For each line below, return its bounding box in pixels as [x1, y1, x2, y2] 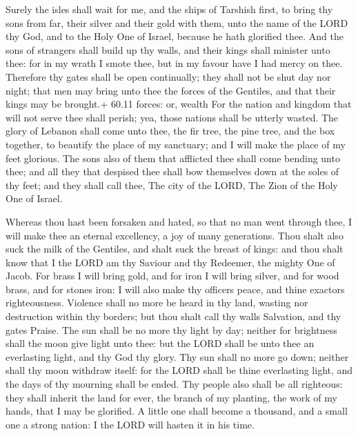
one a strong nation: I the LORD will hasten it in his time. [6, 417, 255, 431]
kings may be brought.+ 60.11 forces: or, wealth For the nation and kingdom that [6, 97, 352, 111]
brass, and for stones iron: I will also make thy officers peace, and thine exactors [6, 281, 345, 296]
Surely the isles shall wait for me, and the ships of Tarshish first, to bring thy [6, 2, 333, 16]
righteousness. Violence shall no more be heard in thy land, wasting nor [6, 295, 308, 310]
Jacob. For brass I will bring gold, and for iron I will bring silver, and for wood [6, 268, 339, 283]
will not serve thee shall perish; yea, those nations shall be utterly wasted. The [6, 110, 339, 124]
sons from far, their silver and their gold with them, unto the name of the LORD [6, 15, 348, 30]
